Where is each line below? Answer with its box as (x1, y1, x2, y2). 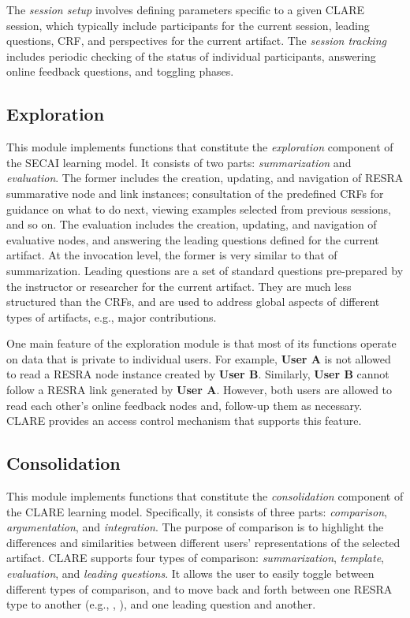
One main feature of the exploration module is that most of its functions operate (6, 335, 397, 352)
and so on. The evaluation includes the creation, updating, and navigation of (6, 216, 377, 233)
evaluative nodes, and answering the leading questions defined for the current (6, 231, 379, 248)
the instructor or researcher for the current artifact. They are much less (6, 277, 352, 294)
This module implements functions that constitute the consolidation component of (6, 488, 404, 504)
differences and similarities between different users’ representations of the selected (6, 534, 401, 550)
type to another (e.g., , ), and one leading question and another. (6, 596, 316, 612)
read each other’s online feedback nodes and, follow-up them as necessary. (6, 396, 363, 413)
